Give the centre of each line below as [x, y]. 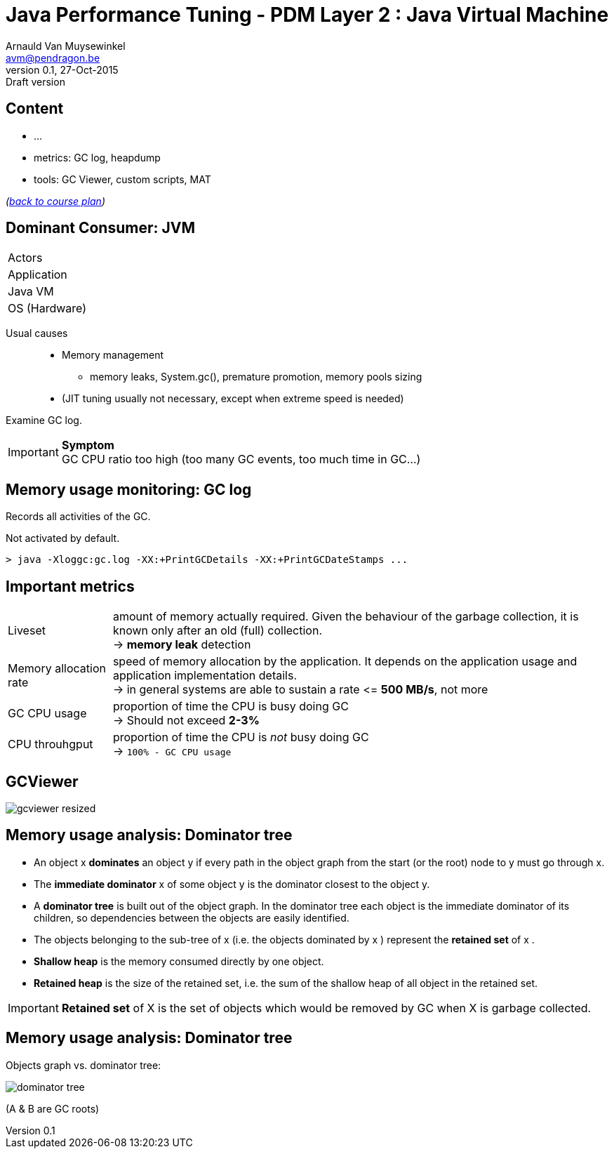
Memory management [113, 355]
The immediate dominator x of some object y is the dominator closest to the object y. [232, 884]
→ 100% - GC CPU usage [172, 751]
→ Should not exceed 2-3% [186, 721]
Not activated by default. [63, 538]
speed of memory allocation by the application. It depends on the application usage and [345, 662]
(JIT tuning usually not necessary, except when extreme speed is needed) [233, 399]
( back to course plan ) [56, 201]
